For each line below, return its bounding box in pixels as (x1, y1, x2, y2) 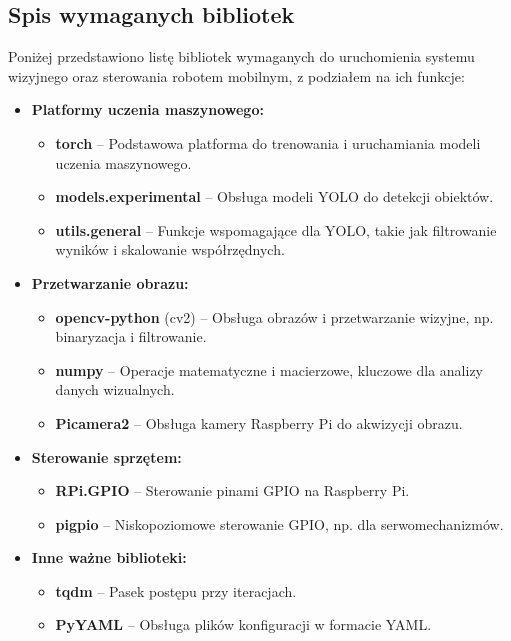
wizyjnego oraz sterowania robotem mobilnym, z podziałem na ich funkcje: (8, 65, 465, 86)
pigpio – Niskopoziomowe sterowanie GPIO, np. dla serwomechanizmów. (55, 513, 504, 534)
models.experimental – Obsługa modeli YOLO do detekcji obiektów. (55, 186, 494, 207)
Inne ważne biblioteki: (31, 547, 187, 568)
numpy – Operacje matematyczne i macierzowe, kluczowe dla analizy (55, 359, 484, 380)
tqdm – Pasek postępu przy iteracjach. (55, 580, 297, 601)
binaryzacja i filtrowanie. (55, 326, 207, 347)
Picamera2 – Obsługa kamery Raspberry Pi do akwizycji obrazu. (55, 412, 463, 433)
